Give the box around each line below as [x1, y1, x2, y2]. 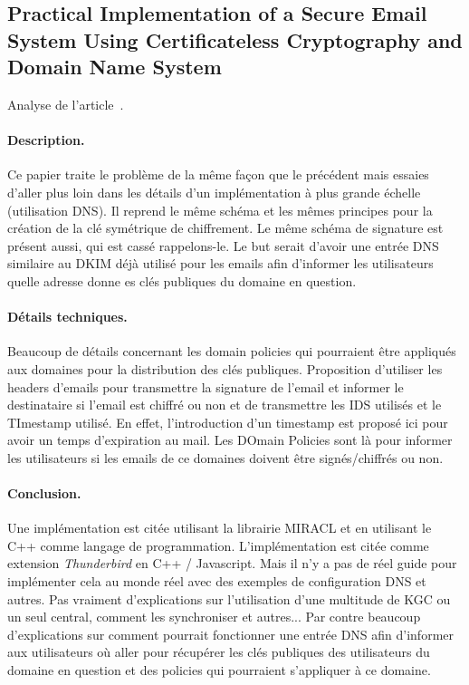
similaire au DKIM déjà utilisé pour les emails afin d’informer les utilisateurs [7, 254, 434, 273]
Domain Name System [7, 53, 222, 81]
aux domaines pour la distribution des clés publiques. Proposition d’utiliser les [7, 359, 443, 378]
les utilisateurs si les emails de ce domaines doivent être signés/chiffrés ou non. [7, 448, 444, 467]
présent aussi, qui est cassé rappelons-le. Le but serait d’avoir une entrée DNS [7, 236, 439, 255]
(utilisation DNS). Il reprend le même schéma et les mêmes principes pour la [7, 200, 433, 219]
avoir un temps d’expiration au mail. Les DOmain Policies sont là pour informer [7, 430, 453, 449]
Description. [7, 130, 85, 150]
